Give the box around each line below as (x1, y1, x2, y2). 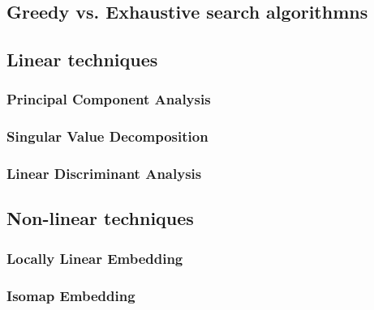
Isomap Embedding (6, 285, 135, 305)
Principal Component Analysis (6, 89, 211, 109)
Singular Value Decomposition (6, 126, 208, 147)
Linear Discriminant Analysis (6, 163, 202, 184)
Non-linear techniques (6, 206, 194, 231)
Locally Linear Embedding (6, 248, 183, 268)
